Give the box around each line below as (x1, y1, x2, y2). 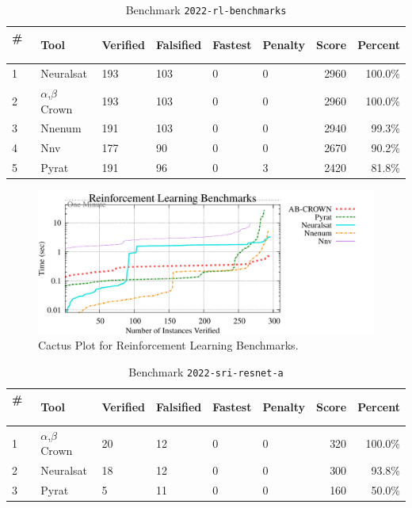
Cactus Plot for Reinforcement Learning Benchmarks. (38, 337, 299, 353)
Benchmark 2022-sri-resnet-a (128, 363, 284, 380)
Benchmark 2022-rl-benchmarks (125, 2, 287, 17)
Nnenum (40, 120, 82, 136)
